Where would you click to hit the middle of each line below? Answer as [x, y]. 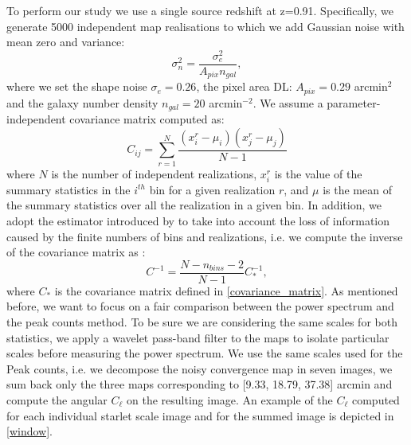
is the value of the [318, 173]
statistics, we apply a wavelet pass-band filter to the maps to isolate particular [198, 337]
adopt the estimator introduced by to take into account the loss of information [198, 220]
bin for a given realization [212, 189]
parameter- [354, 102]
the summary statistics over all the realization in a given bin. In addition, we [194, 205]
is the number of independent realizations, [154, 173]
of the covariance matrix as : [76, 252]
